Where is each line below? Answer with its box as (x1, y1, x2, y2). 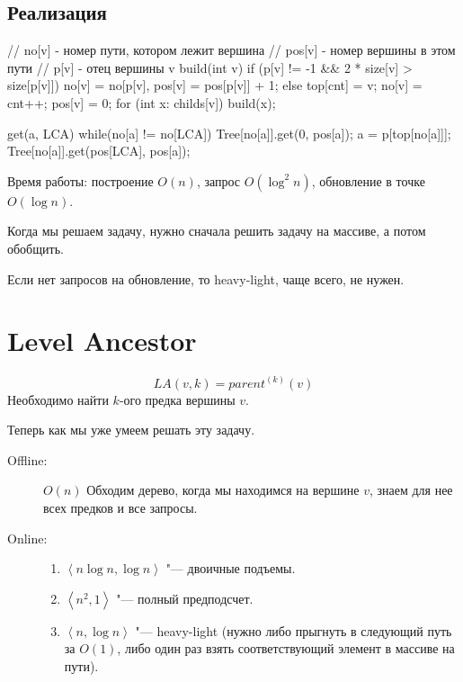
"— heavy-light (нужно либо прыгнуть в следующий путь (135, 621, 452, 640)
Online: (7, 528, 48, 547)
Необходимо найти (7, 390, 109, 408)
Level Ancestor (7, 322, 197, 359)
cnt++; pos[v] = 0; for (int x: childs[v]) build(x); (7, 93, 276, 112)
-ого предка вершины (119, 390, 236, 408)
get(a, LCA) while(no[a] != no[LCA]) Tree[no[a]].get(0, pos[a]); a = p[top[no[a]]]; (7, 123, 451, 142)
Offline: (7, 450, 48, 469)
